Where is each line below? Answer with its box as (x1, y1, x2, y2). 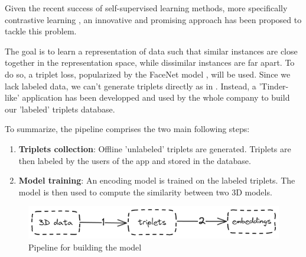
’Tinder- (259, 79, 289, 92)
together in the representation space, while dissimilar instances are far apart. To (5, 56, 295, 69)
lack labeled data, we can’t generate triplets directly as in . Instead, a (5, 79, 256, 92)
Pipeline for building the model (28, 241, 142, 253)
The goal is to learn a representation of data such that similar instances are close (5, 44, 298, 57)
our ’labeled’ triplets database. (5, 102, 115, 115)
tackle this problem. (5, 25, 77, 37)
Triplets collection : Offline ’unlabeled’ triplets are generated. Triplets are (18, 142, 291, 155)
